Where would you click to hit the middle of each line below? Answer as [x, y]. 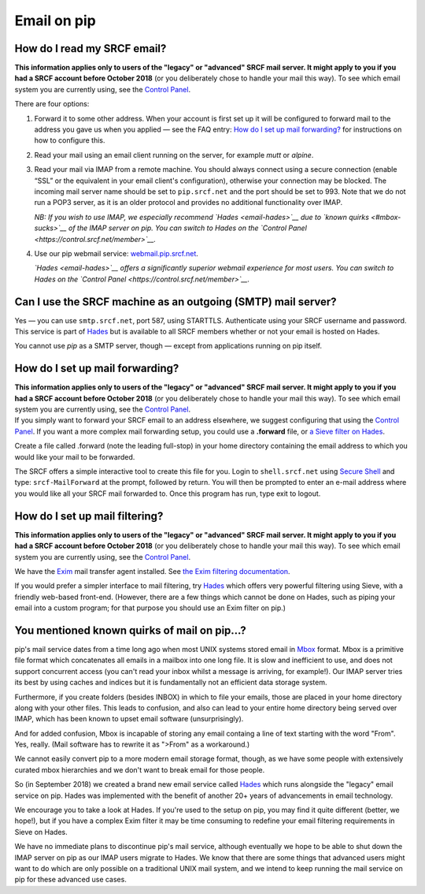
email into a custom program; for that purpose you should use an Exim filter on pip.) [150, 608]
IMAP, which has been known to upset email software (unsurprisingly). [129, 719]
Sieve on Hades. [41, 832]
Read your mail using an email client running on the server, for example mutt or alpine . [174, 155]
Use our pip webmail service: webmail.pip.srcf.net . [116, 253]
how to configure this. [70, 140]
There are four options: [52, 104]
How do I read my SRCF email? [91, 48]
